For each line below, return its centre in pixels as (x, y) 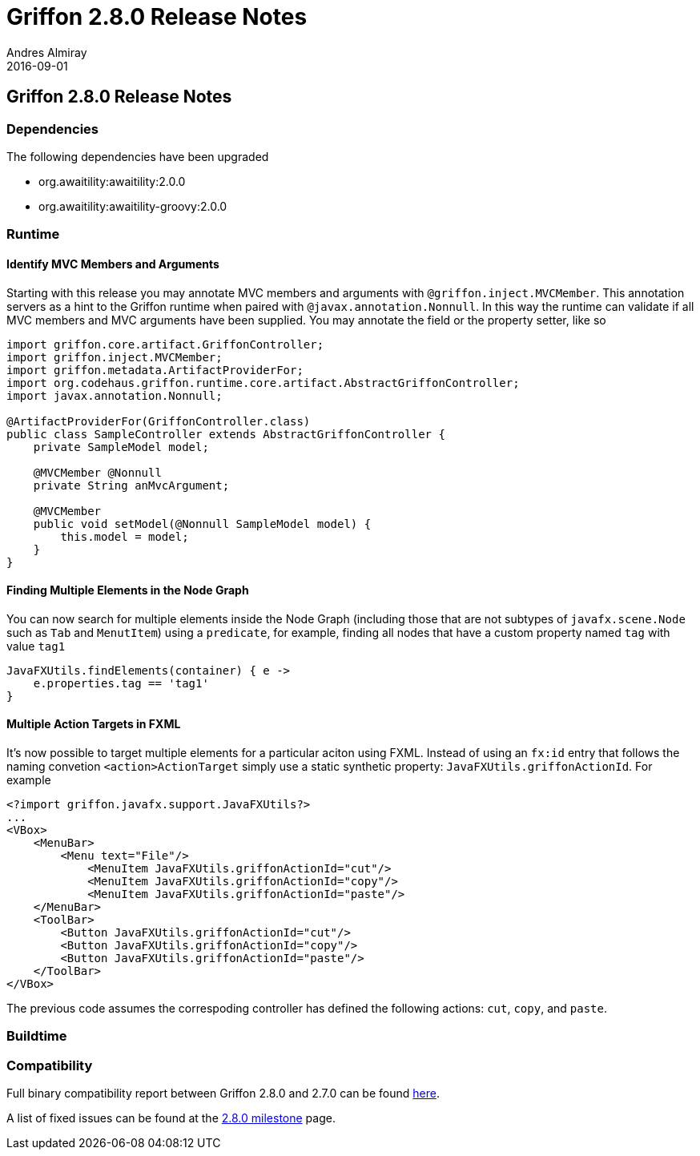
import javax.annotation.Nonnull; (115, 395)
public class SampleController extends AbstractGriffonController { (226, 434)
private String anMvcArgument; (131, 485)
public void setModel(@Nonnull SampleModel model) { (202, 524)
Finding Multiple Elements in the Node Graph (128, 590)
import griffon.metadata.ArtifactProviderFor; (155, 370)
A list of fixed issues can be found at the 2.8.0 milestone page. (171, 1118)
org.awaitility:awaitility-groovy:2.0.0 (133, 206)
